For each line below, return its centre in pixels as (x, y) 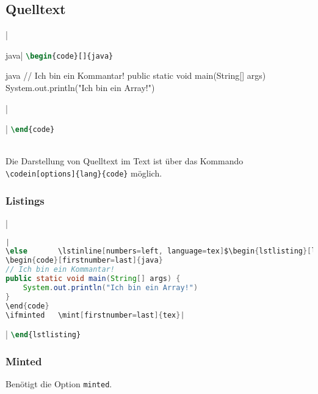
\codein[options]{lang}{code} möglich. (84, 173)
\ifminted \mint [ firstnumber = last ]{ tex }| (95, 315)
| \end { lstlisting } (43, 334)
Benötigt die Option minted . (59, 384)
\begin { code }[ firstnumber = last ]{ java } (84, 261)
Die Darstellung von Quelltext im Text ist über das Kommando (125, 161)
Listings (25, 200)
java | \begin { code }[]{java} (60, 55)
